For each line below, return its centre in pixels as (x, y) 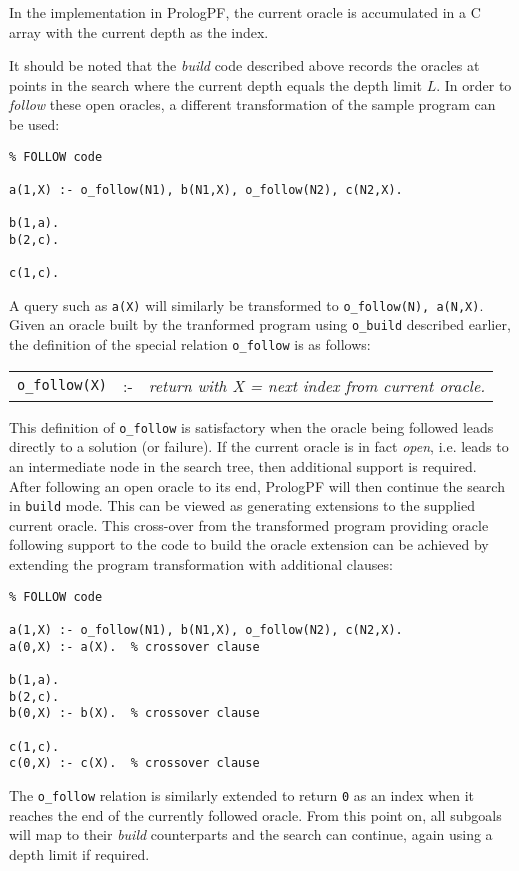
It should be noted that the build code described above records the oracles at (244, 65)
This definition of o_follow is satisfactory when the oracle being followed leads (251, 426)
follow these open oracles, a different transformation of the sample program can (252, 104)
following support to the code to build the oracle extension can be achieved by (249, 544)
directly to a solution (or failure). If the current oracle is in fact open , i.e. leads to (259, 446)
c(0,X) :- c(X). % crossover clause (134, 763)
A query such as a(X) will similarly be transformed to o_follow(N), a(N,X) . (246, 304)
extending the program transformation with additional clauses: (201, 564)
